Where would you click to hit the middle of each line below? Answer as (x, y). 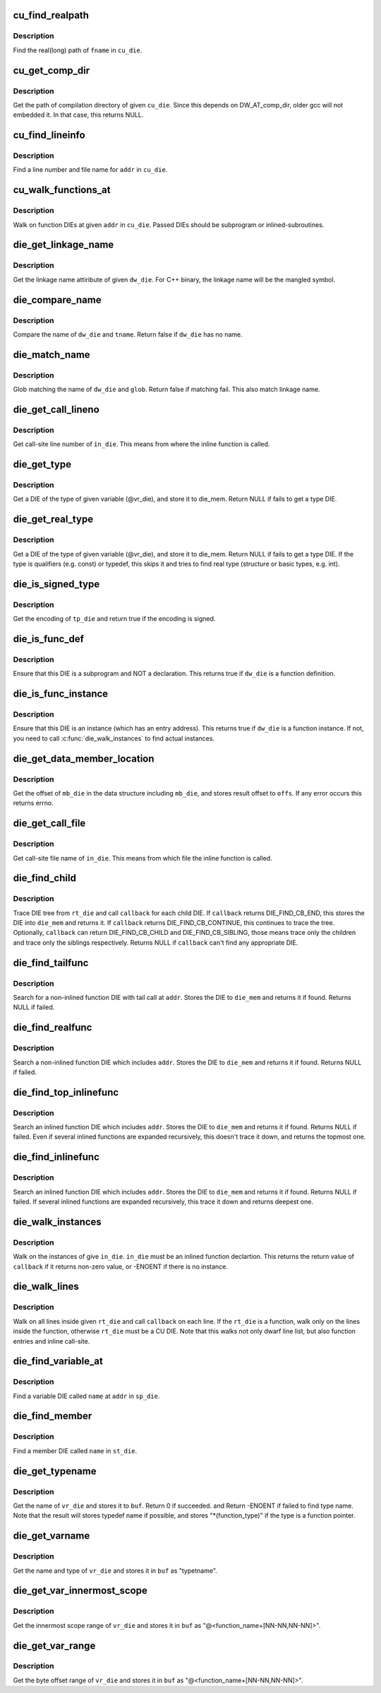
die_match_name (52, 355)
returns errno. (33, 803)
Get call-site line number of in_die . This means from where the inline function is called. (141, 444)
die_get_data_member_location (84, 758)
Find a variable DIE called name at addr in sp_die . (86, 1396)
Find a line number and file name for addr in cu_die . (90, 170)
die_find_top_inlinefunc (66, 1092)
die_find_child (45, 878)
